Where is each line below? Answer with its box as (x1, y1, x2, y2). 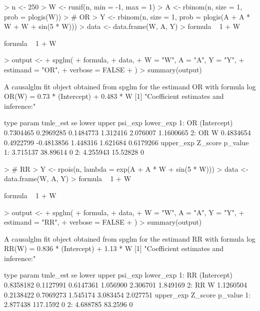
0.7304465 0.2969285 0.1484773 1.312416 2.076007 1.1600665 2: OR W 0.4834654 (4, 127, 251, 137)
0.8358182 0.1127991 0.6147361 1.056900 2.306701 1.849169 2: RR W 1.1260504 (4, 280, 247, 290)
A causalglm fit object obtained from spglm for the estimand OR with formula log (4, 81, 256, 91)
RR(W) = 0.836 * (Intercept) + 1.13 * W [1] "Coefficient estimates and (4, 243, 223, 254)
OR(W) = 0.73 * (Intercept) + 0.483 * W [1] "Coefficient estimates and (4, 91, 224, 101)
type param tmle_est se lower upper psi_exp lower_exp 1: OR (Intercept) (4, 117, 233, 128)
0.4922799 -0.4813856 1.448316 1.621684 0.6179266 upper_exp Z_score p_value (4, 137, 249, 147)
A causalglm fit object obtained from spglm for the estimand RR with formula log (4, 233, 255, 244)
